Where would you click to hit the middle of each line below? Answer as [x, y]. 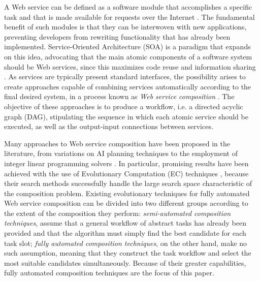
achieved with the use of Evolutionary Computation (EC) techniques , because [126, 173]
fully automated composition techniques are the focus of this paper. [109, 273]
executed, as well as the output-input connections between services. [109, 126]
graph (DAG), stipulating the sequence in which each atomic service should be [126, 116]
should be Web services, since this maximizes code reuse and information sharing [130, 66]
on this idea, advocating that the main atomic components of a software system [128, 56]
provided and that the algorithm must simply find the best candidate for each [125, 233]
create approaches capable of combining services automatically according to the [128, 86]
